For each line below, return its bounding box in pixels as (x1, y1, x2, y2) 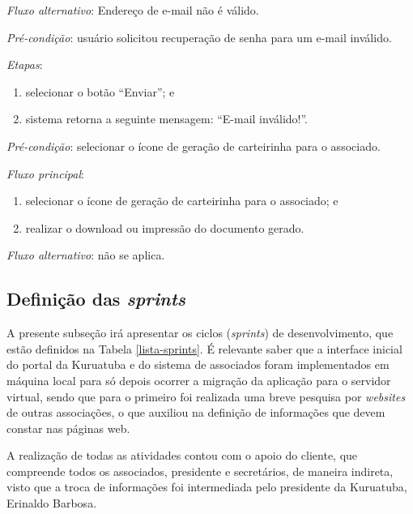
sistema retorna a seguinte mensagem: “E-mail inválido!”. (25, 110, 309, 127)
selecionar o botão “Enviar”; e (25, 83, 175, 100)
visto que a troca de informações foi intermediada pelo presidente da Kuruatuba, (6, 478, 407, 495)
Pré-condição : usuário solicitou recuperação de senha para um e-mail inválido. (6, 28, 392, 45)
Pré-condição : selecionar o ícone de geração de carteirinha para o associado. (6, 137, 381, 154)
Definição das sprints (6, 286, 186, 311)
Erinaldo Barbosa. (6, 495, 97, 512)
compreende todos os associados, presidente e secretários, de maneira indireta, (6, 462, 394, 479)
